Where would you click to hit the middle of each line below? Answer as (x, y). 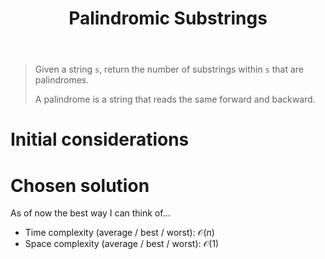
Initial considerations (100, 139)
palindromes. (62, 80)
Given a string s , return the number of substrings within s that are (169, 69)
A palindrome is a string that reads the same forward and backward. (175, 99)
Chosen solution (80, 185)
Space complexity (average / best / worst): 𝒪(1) (122, 244)
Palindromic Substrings (168, 18)
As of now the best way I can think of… (90, 213)
